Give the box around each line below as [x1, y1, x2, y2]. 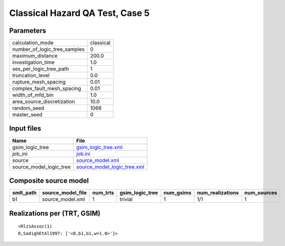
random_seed [12, 105, 44, 112]
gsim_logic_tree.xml [76, 143, 123, 150]
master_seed [12, 111, 42, 118]
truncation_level [12, 72, 50, 79]
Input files [9, 124, 42, 133]
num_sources [244, 189, 278, 196]
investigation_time [12, 59, 55, 66]
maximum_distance [12, 52, 58, 59]
